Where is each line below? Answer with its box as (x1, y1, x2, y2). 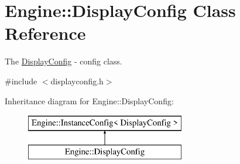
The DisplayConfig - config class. (5, 55, 122, 67)
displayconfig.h (50, 74, 104, 87)
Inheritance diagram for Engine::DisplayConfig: (5, 94, 174, 107)
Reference (5, 21, 86, 45)
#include (5, 74, 37, 87)
